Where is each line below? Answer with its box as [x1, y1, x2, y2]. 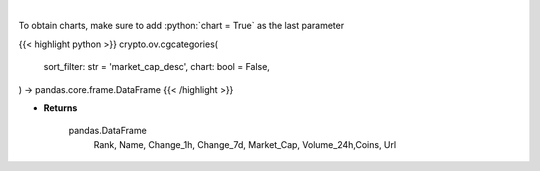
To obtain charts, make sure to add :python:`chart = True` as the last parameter [18, 20, 345, 32]
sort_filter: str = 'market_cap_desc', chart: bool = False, [43, 61, 270, 73]
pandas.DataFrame [68, 125, 147, 137]
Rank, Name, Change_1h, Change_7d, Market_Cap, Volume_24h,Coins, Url [93, 138, 397, 150]
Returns [43, 101, 78, 114]
